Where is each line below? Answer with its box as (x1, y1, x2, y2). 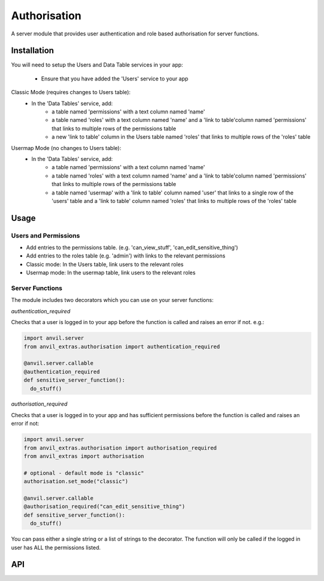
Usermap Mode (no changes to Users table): (11, 144, 121, 151)
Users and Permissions (11, 231, 80, 239)
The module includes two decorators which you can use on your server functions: (11, 297, 214, 304)
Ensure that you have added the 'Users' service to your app (41, 75, 188, 82)
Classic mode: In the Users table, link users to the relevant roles (26, 260, 184, 268)
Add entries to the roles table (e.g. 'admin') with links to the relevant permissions (26, 252, 226, 259)
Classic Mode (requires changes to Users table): (11, 89, 131, 96)
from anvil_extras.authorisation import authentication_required (23, 343, 220, 350)
